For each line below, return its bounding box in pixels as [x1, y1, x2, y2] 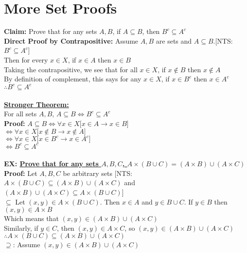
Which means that [4, 213, 59, 223]
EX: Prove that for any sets [4, 158, 99, 169]
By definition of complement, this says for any [4, 74, 141, 84]
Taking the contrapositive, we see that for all [4, 64, 138, 74]
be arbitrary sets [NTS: [63, 168, 132, 178]
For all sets [4, 109, 37, 119]
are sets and [156, 35, 192, 46]
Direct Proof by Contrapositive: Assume [4, 35, 139, 46]
